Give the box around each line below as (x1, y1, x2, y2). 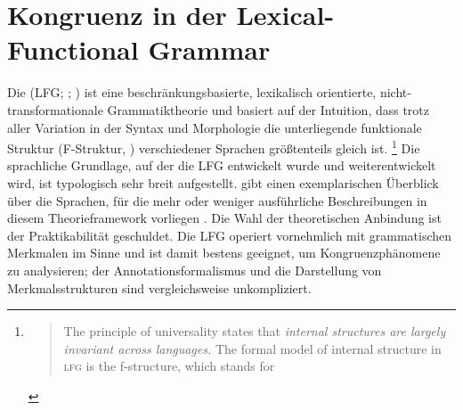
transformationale (7, 100, 103, 119)
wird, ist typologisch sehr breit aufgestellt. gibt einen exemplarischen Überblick (7, 173, 439, 192)
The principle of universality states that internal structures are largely (63, 322, 446, 340)
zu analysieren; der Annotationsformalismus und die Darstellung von (7, 260, 382, 279)
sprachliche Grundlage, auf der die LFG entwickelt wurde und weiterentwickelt (7, 156, 436, 175)
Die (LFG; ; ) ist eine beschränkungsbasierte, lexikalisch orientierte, (7, 83, 377, 102)
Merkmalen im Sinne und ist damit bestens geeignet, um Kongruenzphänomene (7, 243, 441, 262)
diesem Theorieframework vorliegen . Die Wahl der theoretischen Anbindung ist (7, 209, 442, 227)
